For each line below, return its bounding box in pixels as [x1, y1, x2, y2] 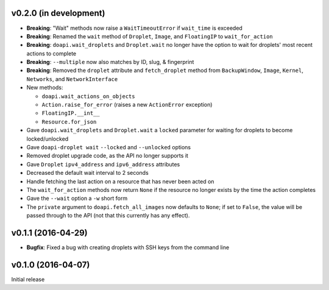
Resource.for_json [41, 118, 97, 125]
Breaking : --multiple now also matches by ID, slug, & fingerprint [26, 58, 194, 66]
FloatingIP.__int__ [41, 110, 100, 117]
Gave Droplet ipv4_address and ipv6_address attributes [26, 160, 180, 168]
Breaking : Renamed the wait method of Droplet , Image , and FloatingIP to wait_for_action [26, 32, 274, 40]
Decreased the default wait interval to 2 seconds [26, 169, 149, 177]
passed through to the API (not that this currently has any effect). [26, 212, 190, 219]
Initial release [11, 275, 45, 283]
